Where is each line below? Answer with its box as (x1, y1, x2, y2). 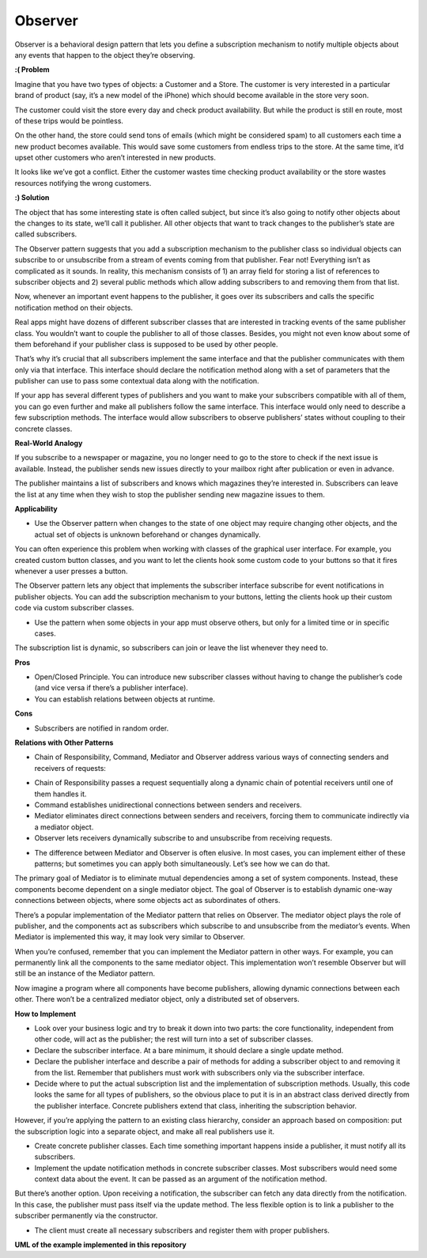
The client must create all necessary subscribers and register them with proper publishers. (34, 1226, 330, 1235)
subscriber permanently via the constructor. (14, 1211, 158, 1221)
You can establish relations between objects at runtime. (34, 694, 215, 704)
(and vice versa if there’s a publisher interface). (34, 683, 189, 693)
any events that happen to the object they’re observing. (14, 50, 195, 59)
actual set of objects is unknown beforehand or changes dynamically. (34, 530, 261, 539)
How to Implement (14, 1009, 77, 1018)
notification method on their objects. (14, 303, 134, 312)
